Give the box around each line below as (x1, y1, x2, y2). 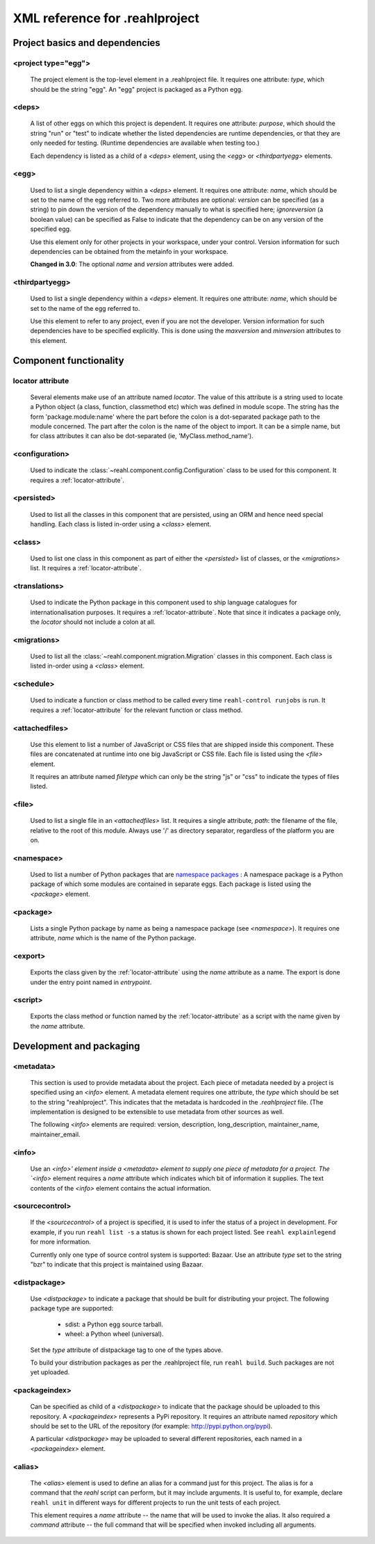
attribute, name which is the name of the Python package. (30, 934, 197, 942)
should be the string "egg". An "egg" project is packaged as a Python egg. (30, 85, 243, 93)
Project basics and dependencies (12, 37, 161, 49)
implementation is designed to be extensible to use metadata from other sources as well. (30, 1107, 285, 1116)
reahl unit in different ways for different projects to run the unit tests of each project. (30, 1498, 281, 1506)
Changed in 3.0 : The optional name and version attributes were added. (30, 260, 234, 268)
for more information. (30, 1238, 92, 1246)
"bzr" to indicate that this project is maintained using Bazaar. (30, 1260, 204, 1269)
